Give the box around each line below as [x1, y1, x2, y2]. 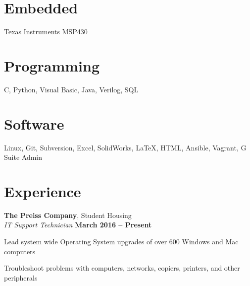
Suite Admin [4, 152, 43, 162]
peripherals [4, 272, 38, 283]
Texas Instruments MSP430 [4, 26, 88, 37]
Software [4, 113, 64, 134]
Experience [4, 181, 81, 201]
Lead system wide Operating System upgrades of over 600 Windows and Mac [4, 236, 239, 247]
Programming [4, 55, 100, 75]
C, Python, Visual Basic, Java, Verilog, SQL [4, 84, 139, 94]
